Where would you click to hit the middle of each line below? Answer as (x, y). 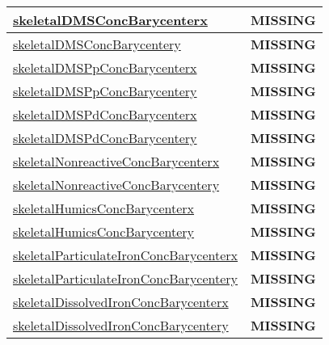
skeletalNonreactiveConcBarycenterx (116, 161)
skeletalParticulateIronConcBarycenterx (126, 255)
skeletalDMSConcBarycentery (97, 44)
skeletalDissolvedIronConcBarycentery (121, 325)
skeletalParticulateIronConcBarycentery (126, 278)
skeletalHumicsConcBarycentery (104, 231)
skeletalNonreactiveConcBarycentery (116, 185)
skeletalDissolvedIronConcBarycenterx (121, 302)
